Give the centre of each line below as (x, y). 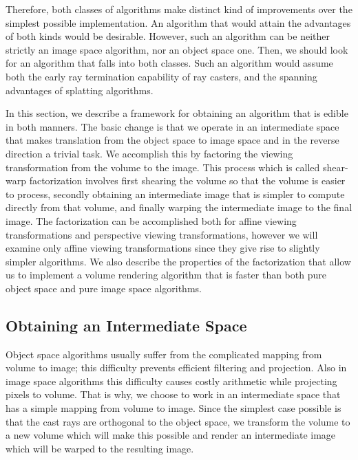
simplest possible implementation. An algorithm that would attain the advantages (178, 22)
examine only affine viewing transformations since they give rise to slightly (163, 248)
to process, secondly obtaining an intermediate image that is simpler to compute (175, 194)
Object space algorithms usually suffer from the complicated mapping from (164, 354)
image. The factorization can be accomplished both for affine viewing (151, 220)
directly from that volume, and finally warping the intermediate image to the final (179, 207)
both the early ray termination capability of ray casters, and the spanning (161, 76)
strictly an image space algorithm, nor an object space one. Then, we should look (177, 49)
